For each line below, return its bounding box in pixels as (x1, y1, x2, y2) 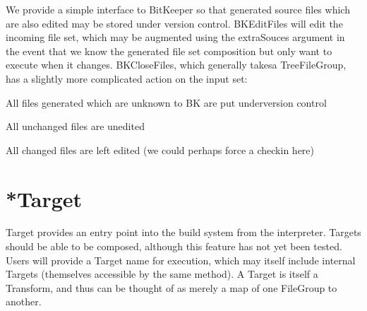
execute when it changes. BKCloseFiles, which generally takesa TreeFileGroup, (6, 57, 347, 72)
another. (6, 294, 42, 309)
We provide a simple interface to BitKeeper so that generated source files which (6, 2, 350, 16)
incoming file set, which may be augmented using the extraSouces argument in (6, 30, 345, 45)
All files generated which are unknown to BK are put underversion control (6, 95, 327, 110)
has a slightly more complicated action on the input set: (6, 71, 248, 86)
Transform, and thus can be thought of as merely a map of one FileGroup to (6, 280, 337, 295)
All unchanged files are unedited (6, 119, 145, 134)
